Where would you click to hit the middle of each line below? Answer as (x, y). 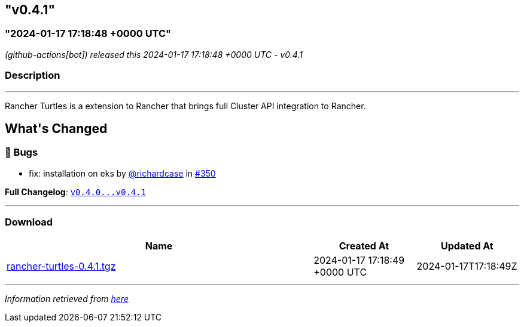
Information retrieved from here (67, 298)
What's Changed (56, 128)
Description (33, 75)
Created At (364, 246)
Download (29, 222)
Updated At (467, 246)
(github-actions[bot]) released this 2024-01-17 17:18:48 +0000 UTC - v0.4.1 (154, 54)
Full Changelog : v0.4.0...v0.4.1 (76, 192)
